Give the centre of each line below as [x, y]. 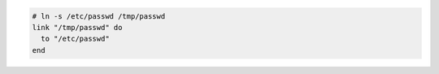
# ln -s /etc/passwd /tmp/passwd [99, 16]
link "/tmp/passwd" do [77, 27]
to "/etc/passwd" [75, 39]
